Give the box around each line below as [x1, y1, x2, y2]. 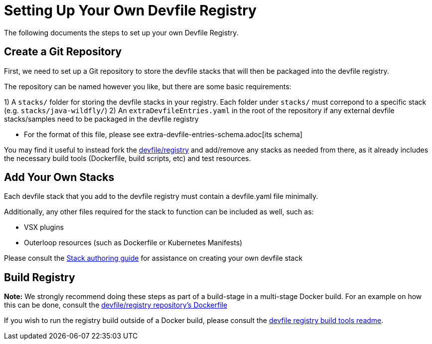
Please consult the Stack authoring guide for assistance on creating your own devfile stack [4, 254, 303, 263]
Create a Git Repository [4, 45, 122, 58]
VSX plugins [24, 223, 64, 232]
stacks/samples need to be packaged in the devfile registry [4, 114, 199, 123]
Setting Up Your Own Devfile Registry [4, 2, 257, 19]
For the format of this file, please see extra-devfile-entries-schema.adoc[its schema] [24, 130, 302, 139]
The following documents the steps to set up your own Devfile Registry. [4, 28, 239, 37]
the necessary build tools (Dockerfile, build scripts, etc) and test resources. [4, 154, 251, 163]
